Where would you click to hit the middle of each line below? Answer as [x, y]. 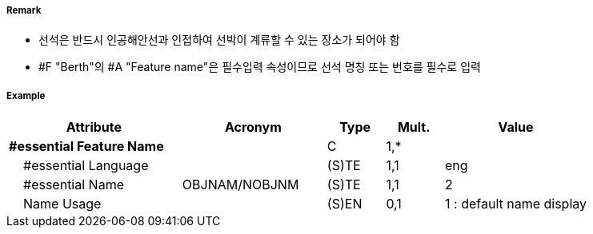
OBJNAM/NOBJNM [240, 185]
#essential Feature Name [86, 147]
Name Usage [62, 204]
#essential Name [74, 185]
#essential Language [86, 166]
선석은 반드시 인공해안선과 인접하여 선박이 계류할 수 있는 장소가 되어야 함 [219, 40]
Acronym [253, 127]
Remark [24, 10]
